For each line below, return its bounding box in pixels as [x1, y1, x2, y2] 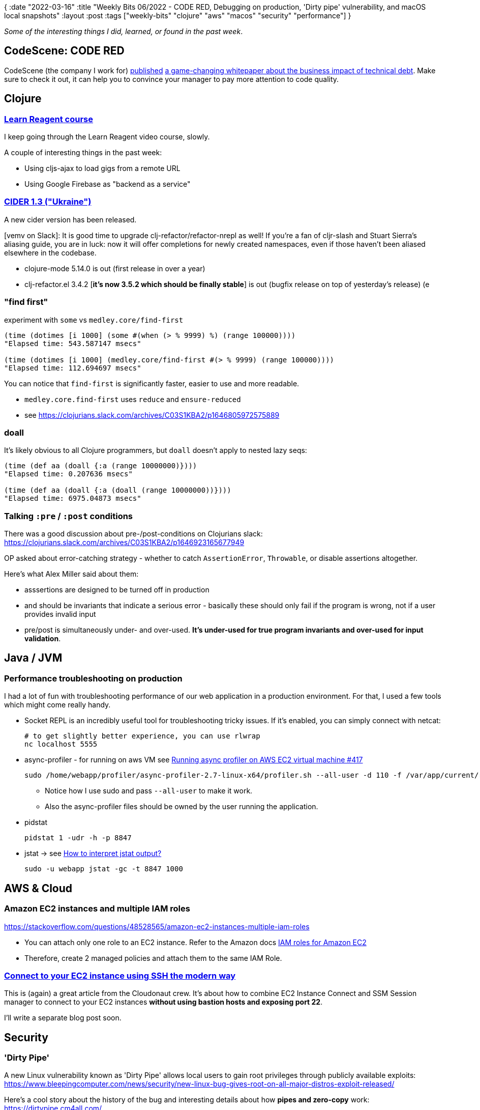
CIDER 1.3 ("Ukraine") [4, 196, 92, 207]
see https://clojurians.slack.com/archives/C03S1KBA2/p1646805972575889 [24, 410, 280, 419]
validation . [24, 634, 61, 643]
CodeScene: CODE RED [4, 44, 125, 58]
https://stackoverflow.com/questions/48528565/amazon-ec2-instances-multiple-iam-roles [4, 922, 310, 931]
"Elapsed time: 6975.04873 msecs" [4, 494, 141, 503]
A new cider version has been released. [4, 215, 137, 224]
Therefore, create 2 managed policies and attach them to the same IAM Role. [24, 953, 282, 962]
